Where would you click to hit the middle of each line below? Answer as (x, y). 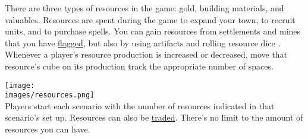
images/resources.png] (50, 95)
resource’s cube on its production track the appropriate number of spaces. (139, 66)
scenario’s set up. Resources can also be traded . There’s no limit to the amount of (154, 117)
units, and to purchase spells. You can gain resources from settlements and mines (153, 31)
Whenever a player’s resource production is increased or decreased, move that (146, 54)
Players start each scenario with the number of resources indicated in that (140, 105)
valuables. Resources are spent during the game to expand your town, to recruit (150, 19)
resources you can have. (48, 129)
